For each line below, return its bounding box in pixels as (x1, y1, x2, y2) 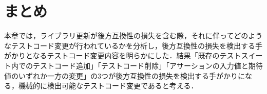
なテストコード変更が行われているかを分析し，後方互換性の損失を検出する (4, 40, 255, 51)
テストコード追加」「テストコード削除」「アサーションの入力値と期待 (32, 60, 263, 70)
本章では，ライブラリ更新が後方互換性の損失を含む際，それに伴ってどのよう (4, 30, 263, 41)
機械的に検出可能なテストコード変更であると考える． (18, 80, 198, 91)
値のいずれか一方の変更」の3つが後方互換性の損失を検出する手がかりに (4, 70, 245, 81)
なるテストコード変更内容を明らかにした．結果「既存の (32, 50, 220, 61)
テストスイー (219, 50, 263, 61)
